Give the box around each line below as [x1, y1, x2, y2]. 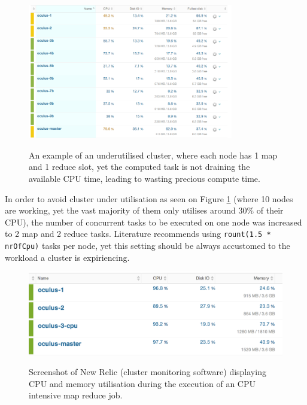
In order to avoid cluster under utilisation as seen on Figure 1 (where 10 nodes [5, 192, 293, 205]
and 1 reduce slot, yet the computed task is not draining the [29, 160, 250, 173]
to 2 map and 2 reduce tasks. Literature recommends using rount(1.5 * [5, 227, 271, 240]
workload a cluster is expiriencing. [5, 251, 130, 263]
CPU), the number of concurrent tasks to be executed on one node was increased [5, 215, 302, 228]
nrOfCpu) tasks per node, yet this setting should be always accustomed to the [5, 239, 290, 252]
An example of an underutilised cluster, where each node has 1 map [29, 148, 278, 161]
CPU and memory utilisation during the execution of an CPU [29, 377, 256, 389]
